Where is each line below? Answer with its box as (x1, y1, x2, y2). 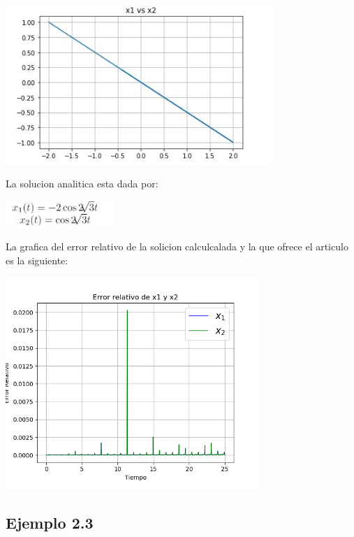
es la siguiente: (6, 252, 68, 267)
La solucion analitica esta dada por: (6, 176, 158, 191)
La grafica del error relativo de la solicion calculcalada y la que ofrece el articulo (6, 239, 348, 254)
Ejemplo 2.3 (6, 511, 94, 533)
